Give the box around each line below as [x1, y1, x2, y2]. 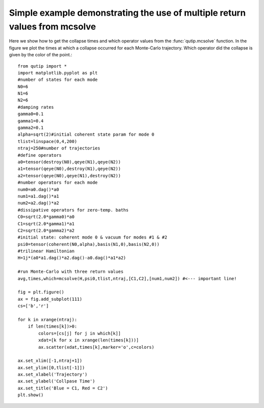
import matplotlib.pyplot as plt [18, 70, 98, 75]
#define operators [18, 152, 62, 158]
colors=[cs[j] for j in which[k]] [38, 331, 121, 336]
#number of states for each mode [18, 77, 98, 83]
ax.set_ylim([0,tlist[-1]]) [18, 365, 85, 370]
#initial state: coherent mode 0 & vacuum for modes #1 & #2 [18, 235, 167, 240]
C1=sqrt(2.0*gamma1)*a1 [18, 221, 75, 226]
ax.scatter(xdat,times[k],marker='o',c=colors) [38, 344, 154, 350]
